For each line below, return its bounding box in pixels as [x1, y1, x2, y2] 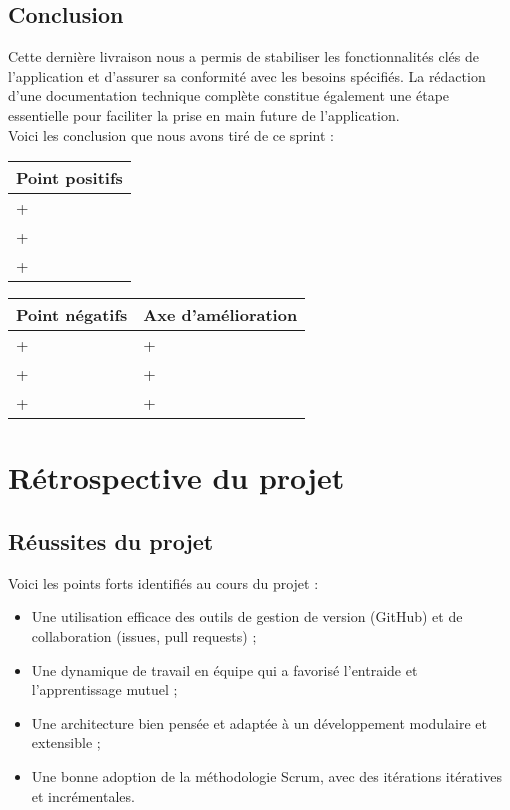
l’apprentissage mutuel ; [31, 679, 178, 700]
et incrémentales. [31, 785, 135, 806]
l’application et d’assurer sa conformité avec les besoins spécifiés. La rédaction [8, 65, 486, 86]
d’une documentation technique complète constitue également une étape [8, 85, 450, 106]
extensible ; [31, 732, 101, 753]
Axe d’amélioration [143, 303, 298, 327]
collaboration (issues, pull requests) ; [31, 625, 257, 646]
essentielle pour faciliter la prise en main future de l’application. [8, 104, 400, 125]
